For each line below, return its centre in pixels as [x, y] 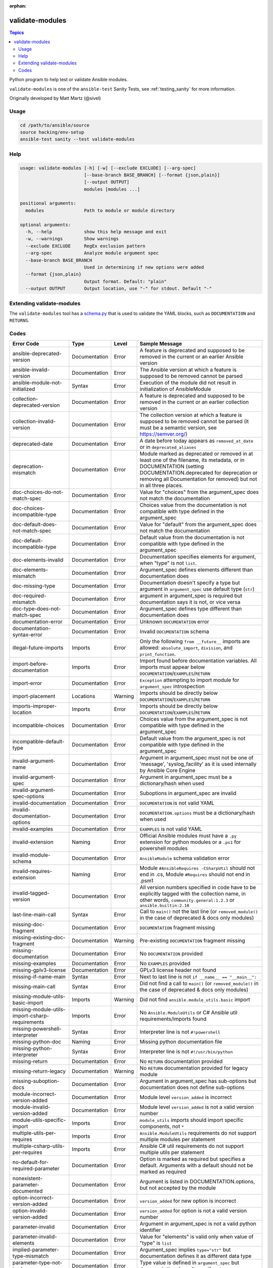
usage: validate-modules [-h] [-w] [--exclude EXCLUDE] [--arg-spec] [108, 168]
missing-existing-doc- [39, 937]
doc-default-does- [35, 524]
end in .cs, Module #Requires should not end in [195, 874]
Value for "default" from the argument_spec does [198, 524]
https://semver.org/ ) [164, 434]
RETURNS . [19, 321]
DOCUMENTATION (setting [172, 467]
